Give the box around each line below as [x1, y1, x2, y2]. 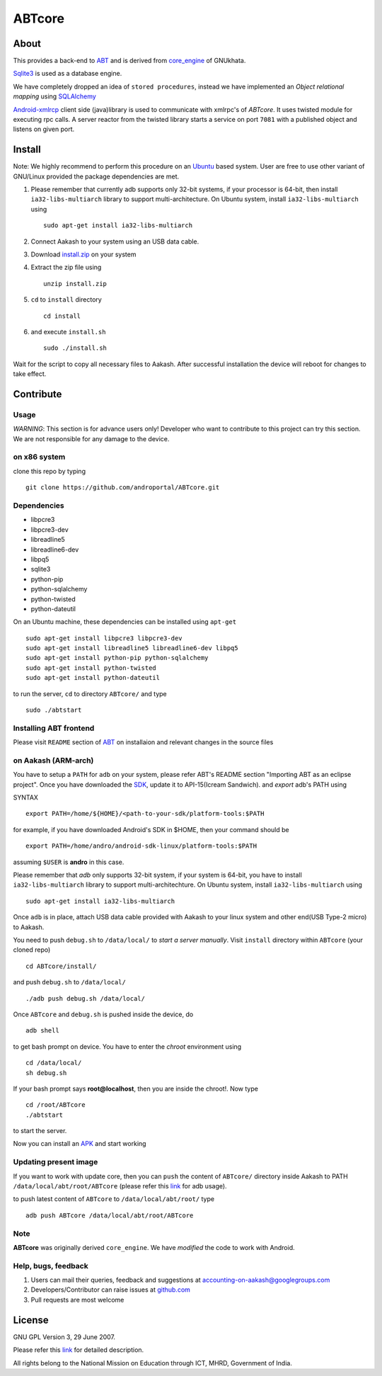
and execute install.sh [30, 328, 106, 336]
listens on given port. [13, 125, 74, 134]
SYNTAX [13, 793, 39, 802]
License [13, 1314, 49, 1326]
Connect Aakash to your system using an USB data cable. [30, 237, 199, 246]
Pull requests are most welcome [30, 1295, 125, 1304]
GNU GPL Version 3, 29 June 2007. [13, 1332, 116, 1341]
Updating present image [13, 1157, 98, 1167]
